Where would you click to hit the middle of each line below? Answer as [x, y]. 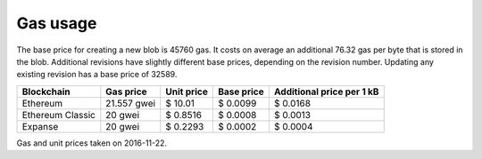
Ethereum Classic [58, 115]
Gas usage [57, 23]
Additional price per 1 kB [326, 91]
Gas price [126, 91]
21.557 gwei [131, 103]
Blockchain [46, 91]
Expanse [40, 126]
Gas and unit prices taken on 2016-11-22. [92, 143]
